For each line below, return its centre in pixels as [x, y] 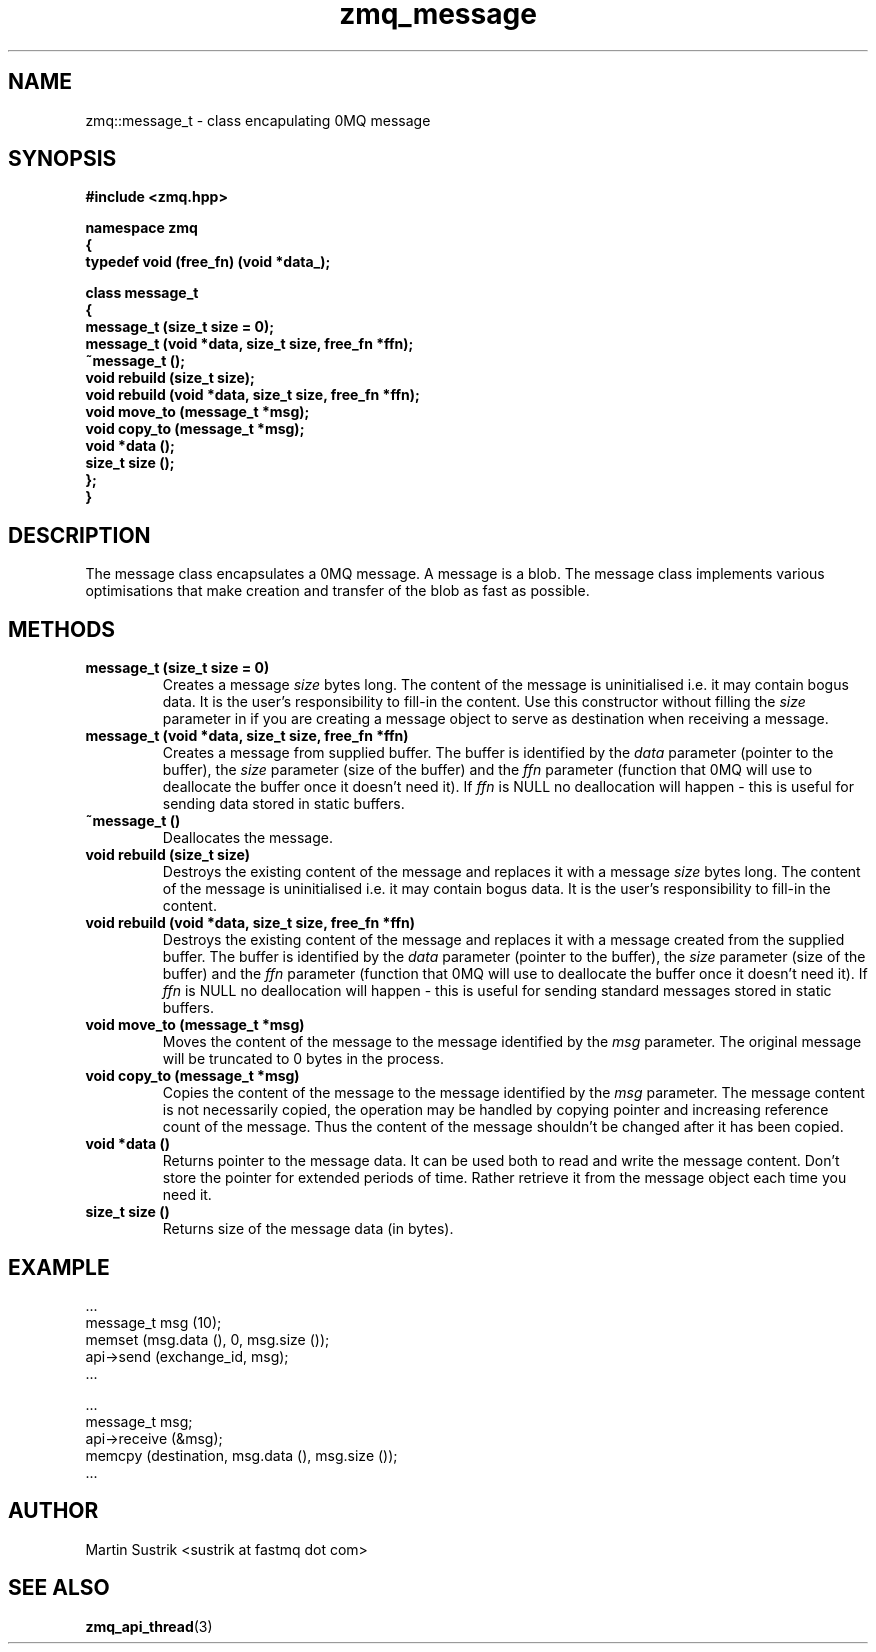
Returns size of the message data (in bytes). [308, 1229]
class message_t [142, 293]
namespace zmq [141, 228]
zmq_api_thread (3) [149, 1626]
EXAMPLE [59, 1267]
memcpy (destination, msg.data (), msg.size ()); [241, 1455]
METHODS [62, 629]
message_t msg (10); [153, 1322]
